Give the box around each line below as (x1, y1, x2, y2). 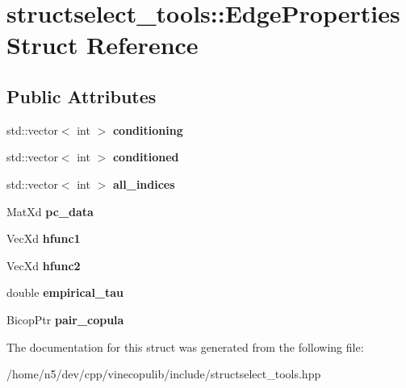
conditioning (112, 121, 183, 138)
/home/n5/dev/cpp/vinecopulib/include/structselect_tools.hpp (6, 365, 321, 382)
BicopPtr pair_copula (6, 311, 124, 328)
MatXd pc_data (6, 202, 94, 219)
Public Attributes (6, 83, 157, 108)
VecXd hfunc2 (6, 257, 81, 273)
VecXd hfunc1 (6, 230, 81, 247)
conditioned (112, 148, 179, 165)
